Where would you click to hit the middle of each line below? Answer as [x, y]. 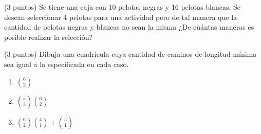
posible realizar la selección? [49, 37]
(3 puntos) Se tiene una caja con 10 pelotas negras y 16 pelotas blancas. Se [123, 7]
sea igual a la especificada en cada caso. [67, 64]
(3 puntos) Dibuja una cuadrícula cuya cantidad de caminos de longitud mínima [130, 54]
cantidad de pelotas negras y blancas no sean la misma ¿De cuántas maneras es [129, 27]
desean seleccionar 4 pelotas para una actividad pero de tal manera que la [121, 17]
